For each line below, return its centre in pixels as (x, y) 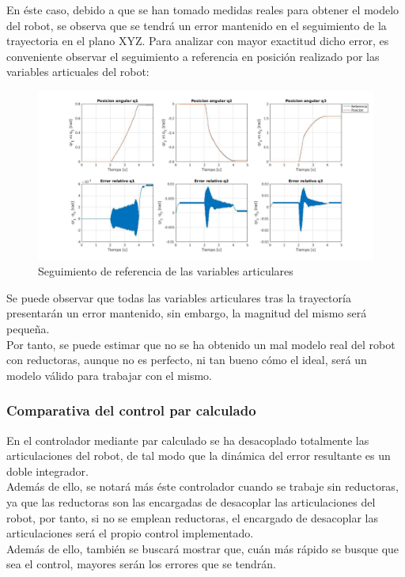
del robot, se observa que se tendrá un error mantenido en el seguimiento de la (197, 25)
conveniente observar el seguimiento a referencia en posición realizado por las (193, 56)
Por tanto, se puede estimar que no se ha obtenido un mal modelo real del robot (201, 344)
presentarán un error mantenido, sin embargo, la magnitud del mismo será (187, 313)
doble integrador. (47, 471)
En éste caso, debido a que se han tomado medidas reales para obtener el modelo (203, 9)
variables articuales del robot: (78, 72)
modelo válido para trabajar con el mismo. (109, 375)
